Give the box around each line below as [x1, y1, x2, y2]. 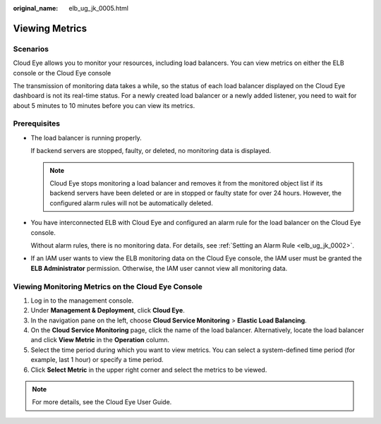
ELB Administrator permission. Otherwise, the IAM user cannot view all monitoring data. [30, 264, 288, 272]
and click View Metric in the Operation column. [30, 336, 169, 344]
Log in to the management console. [30, 296, 134, 305]
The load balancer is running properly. [30, 133, 143, 142]
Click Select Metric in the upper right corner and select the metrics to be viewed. [30, 365, 267, 374]
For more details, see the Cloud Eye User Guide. [32, 398, 172, 406]
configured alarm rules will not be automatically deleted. [49, 198, 213, 207]
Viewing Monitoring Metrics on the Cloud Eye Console [13, 281, 202, 291]
